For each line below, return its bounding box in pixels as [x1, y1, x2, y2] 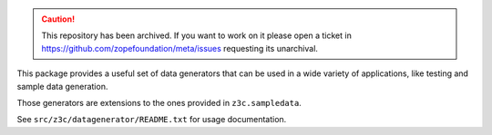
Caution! [41, 14, 76, 24]
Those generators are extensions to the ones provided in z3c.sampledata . [16, 97, 302, 108]
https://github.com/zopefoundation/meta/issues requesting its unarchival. [41, 43, 319, 53]
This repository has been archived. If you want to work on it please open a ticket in [41, 30, 353, 41]
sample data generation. [16, 81, 108, 92]
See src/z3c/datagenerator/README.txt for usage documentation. [16, 114, 287, 125]
